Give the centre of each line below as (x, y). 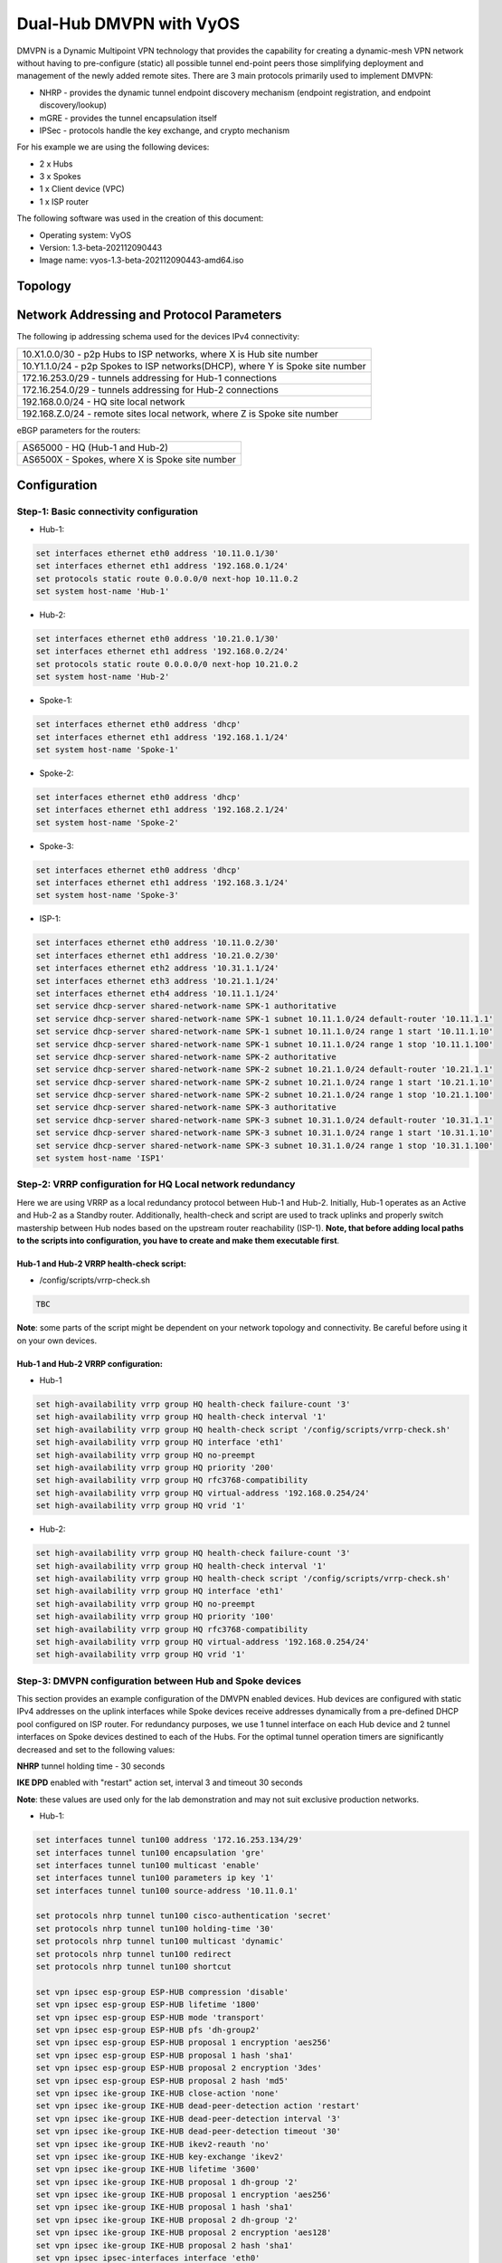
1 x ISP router (64, 201)
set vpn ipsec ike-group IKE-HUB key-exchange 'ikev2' (160, 2156)
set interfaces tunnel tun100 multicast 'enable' (148, 1865)
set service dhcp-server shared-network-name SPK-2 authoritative (186, 1056)
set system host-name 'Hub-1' (103, 592)
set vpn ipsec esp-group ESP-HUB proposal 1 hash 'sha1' (165, 2055)
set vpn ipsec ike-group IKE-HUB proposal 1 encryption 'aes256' (184, 2195)
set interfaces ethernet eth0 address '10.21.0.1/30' (157, 639)
